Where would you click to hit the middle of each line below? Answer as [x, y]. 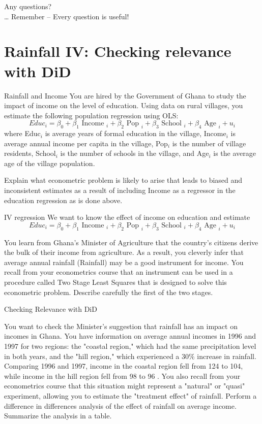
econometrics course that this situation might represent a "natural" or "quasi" [125, 386]
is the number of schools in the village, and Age [135, 153]
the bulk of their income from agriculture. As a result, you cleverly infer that [124, 252]
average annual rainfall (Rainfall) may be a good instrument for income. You [124, 262]
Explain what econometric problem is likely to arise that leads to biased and [123, 180]
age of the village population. [50, 163]
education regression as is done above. [63, 200]
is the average [235, 153]
